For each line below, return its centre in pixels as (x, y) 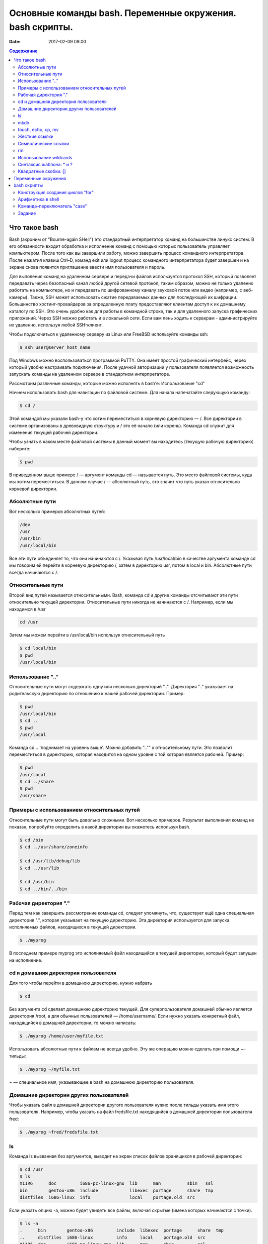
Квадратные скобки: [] (42, 171)
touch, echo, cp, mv (38, 130)
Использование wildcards (45, 157)
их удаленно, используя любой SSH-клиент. (56, 325)
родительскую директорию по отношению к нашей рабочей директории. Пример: (97, 694)
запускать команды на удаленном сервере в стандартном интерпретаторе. (90, 374)
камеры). (19, 297)
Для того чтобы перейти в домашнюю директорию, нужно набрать (81, 983)
